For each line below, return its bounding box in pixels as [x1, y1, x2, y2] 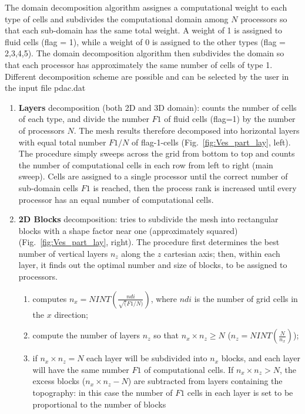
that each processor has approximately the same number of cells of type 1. [5, 58, 273, 70]
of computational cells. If [144, 363, 234, 375]
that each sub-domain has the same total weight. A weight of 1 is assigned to [5, 24, 283, 36]
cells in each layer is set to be [187, 386, 293, 399]
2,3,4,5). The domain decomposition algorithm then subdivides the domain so [5, 47, 284, 59]
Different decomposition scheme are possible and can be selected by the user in [5, 70, 289, 82]
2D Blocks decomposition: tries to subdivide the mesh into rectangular [18, 213, 279, 225]
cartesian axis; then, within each [163, 247, 280, 259]
